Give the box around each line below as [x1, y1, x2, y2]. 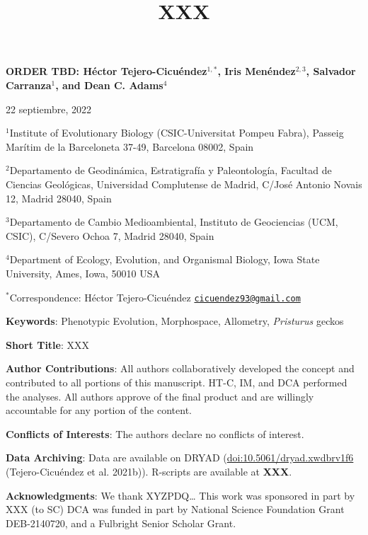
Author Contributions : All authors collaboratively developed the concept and [6, 361, 355, 376]
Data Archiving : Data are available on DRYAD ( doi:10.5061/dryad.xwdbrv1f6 [6, 450, 354, 465]
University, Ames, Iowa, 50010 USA [6, 265, 160, 280]
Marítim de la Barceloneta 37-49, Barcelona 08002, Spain [6, 139, 254, 154]
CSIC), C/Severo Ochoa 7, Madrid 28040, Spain [6, 228, 214, 243]
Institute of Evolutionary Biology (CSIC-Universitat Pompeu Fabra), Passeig [9, 125, 344, 140]
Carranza [6, 77, 52, 92]
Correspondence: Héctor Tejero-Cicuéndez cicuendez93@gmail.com [9, 289, 301, 304]
